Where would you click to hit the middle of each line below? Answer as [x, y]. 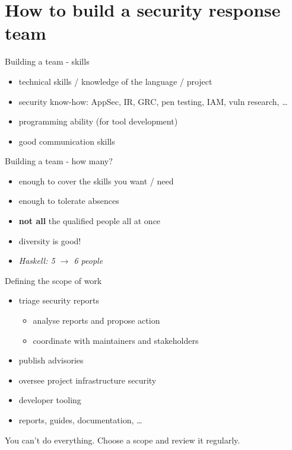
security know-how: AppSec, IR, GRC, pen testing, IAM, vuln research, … [153, 101]
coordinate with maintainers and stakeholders [116, 340]
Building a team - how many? [59, 161]
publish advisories [51, 360]
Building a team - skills [47, 61]
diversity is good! [50, 240]
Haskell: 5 [37, 261]
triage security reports [59, 300]
